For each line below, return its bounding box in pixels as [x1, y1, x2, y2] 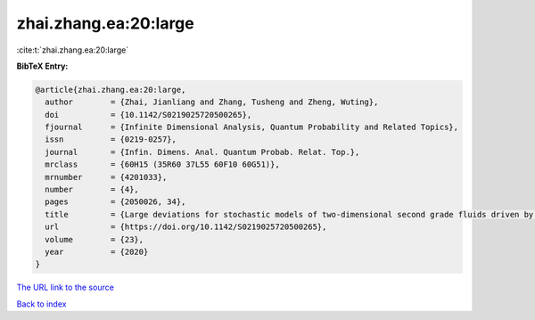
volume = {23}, [45, 234, 144, 244]
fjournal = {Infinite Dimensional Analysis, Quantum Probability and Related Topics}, [45, 122, 459, 133]
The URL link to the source [16, 282, 115, 293]
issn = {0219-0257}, [45, 135, 177, 144]
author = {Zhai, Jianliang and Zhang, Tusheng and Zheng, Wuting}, [45, 97, 379, 107]
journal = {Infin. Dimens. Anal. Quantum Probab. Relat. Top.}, [45, 147, 360, 157]
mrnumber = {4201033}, [45, 172, 168, 182]
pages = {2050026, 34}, [45, 197, 186, 207]
